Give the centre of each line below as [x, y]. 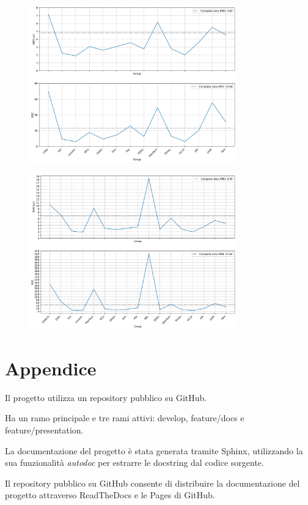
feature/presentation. [44, 429]
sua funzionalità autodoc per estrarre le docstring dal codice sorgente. [134, 463]
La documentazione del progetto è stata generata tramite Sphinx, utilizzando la [154, 450]
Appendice [51, 368]
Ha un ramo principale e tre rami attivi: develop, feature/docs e [125, 418]
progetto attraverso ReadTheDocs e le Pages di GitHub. [110, 495]
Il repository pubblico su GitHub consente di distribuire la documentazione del [152, 483]
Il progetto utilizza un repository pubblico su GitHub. [106, 397]
